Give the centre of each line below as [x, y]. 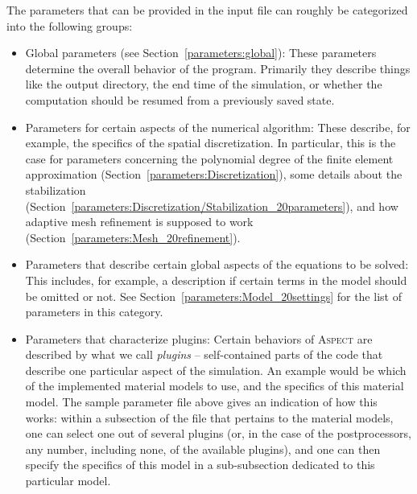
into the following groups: [70, 25]
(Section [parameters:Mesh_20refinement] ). [133, 237]
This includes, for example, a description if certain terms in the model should [216, 280]
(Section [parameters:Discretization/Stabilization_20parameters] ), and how [212, 206]
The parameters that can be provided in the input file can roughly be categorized [207, 10]
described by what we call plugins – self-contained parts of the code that [204, 354]
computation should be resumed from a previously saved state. [180, 99]
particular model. [68, 481]
